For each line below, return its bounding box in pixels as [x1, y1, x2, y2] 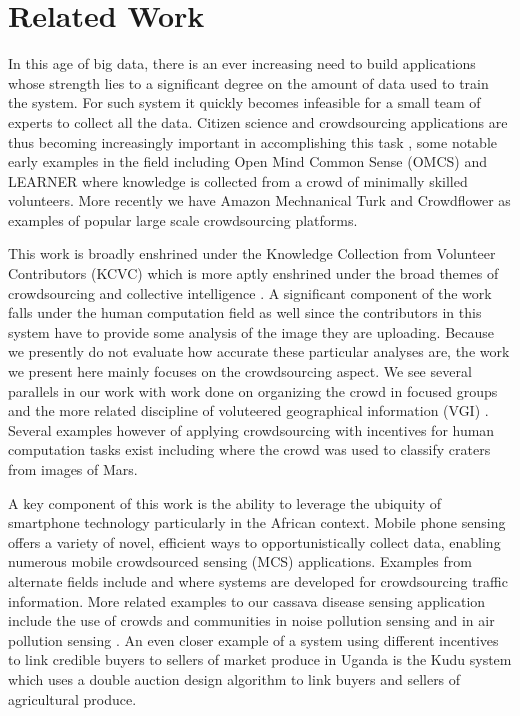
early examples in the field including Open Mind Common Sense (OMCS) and [8, 151, 487, 172]
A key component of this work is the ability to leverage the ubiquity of [8, 492, 442, 513]
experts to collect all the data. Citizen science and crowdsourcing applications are [8, 111, 508, 132]
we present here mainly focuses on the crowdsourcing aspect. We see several [8, 361, 472, 382]
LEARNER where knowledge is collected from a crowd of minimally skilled [8, 170, 468, 191]
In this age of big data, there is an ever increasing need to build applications [8, 53, 476, 74]
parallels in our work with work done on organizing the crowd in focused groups [8, 380, 498, 401]
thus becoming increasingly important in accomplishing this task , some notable [8, 131, 497, 152]
